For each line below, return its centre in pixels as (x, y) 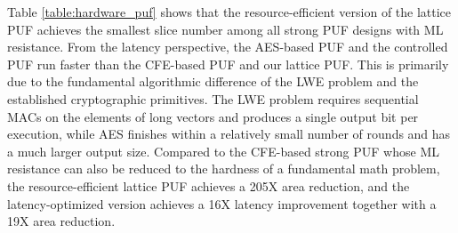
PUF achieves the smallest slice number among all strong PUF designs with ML (225, 29)
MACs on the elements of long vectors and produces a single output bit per (213, 116)
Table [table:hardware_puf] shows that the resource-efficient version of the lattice (229, 12)
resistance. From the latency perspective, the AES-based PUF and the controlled (228, 47)
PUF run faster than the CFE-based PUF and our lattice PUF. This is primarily (228, 64)
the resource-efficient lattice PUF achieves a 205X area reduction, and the (209, 185)
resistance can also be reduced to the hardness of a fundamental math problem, (224, 169)
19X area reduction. (61, 221)
